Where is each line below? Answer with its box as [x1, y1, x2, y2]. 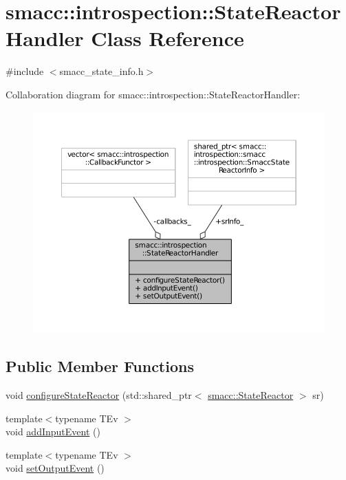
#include [6, 64, 44, 78]
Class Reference [91, 24, 244, 52]
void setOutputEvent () [6, 461, 105, 475]
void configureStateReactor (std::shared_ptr [6, 388, 192, 402]
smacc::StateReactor [208, 388, 294, 402]
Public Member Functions [6, 356, 194, 377]
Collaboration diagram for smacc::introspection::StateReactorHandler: [6, 87, 301, 101]
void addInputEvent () [6, 424, 100, 439]
